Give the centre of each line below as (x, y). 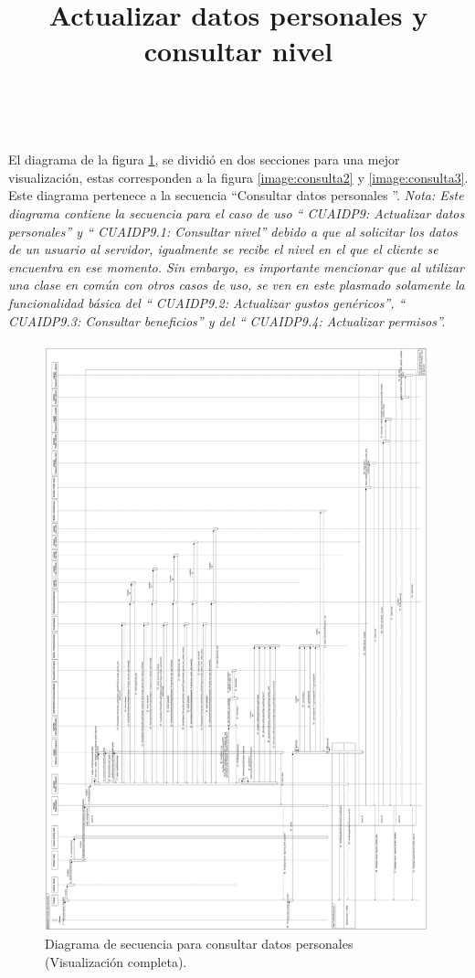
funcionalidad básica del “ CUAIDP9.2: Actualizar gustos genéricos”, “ (207, 302)
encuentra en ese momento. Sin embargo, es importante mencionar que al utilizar (236, 266)
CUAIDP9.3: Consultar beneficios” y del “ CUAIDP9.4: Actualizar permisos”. (227, 320)
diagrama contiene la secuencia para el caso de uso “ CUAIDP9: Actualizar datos (237, 213)
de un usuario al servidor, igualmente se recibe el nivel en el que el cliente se (223, 249)
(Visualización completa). (116, 961)
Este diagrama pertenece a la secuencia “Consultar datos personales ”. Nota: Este (236, 195)
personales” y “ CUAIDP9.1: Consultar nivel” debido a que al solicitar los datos (233, 231)
